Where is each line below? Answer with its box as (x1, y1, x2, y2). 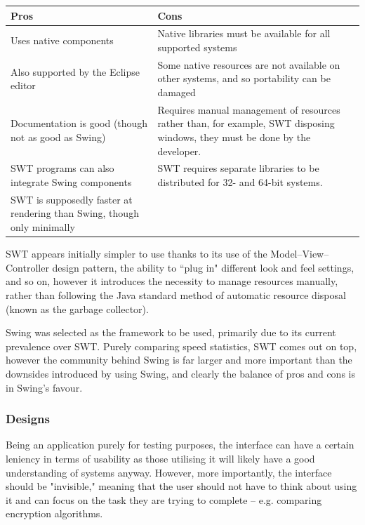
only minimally (11, 220, 75, 234)
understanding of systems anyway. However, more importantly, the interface (6, 465, 332, 479)
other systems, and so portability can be (157, 71, 331, 86)
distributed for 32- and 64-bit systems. (157, 175, 323, 190)
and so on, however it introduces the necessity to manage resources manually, (6, 274, 338, 288)
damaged (157, 84, 196, 99)
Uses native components (11, 33, 114, 48)
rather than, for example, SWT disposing (157, 116, 335, 131)
